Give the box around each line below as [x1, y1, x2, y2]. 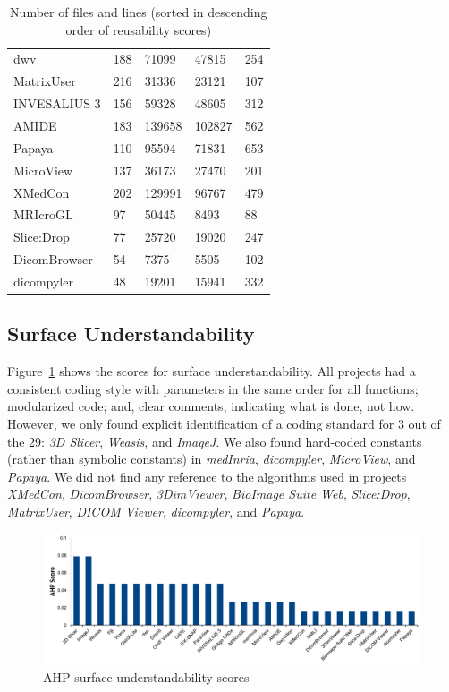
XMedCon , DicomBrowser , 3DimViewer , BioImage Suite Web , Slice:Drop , [7, 484, 411, 503]
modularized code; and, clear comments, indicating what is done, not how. [7, 397, 415, 415]
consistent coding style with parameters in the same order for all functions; [7, 379, 419, 397]
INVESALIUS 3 [13, 94, 101, 113]
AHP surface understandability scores [43, 667, 250, 686]
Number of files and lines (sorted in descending [10, 3, 267, 21]
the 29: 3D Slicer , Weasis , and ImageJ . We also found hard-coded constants [7, 431, 422, 450]
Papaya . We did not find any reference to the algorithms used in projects [7, 466, 407, 485]
